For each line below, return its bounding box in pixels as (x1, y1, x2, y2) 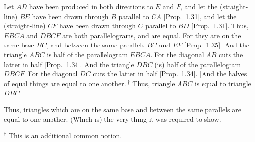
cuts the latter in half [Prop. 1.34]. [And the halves (93, 69, 247, 79)
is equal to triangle (194, 78, 251, 88)
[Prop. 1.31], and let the (163, 11, 237, 21)
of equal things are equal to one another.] (4, 78, 128, 88)
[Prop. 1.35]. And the (184, 40, 249, 50)
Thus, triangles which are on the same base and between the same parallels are (4, 104, 241, 114)
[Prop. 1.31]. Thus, (191, 21, 249, 31)
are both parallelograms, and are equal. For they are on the (62, 30, 241, 40)
